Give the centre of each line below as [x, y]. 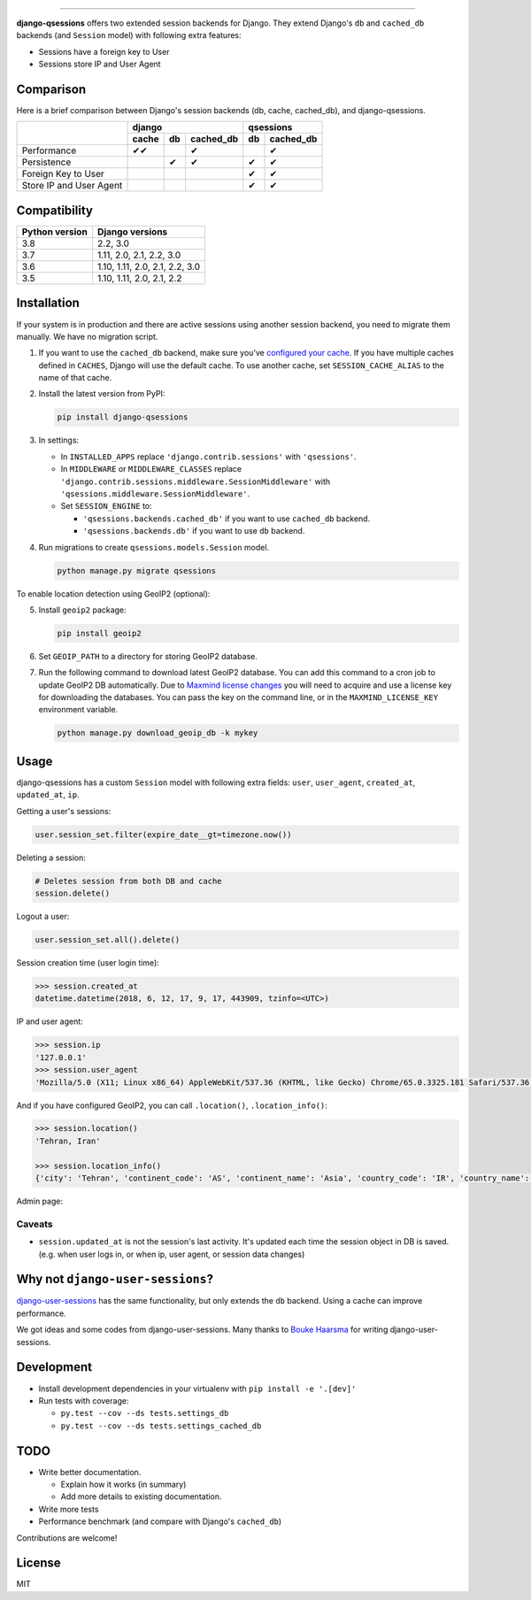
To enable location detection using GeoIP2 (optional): [113, 594]
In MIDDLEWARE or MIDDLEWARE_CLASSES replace [151, 469]
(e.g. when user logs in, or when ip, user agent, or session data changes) [172, 1254]
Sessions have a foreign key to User [104, 51]
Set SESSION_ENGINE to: [106, 506]
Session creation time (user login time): [88, 963]
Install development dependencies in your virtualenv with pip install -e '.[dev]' [197, 1388]
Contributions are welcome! [67, 1538]
